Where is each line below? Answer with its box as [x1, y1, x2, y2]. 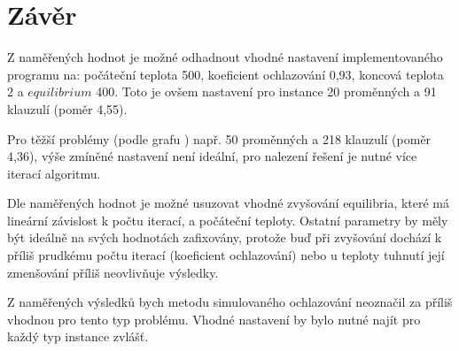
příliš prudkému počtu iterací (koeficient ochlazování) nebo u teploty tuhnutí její [7, 246, 445, 264]
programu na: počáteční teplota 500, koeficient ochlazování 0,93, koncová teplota [7, 65, 444, 83]
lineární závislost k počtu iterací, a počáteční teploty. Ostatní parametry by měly [7, 210, 448, 229]
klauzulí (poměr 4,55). [7, 99, 128, 118]
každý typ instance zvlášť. [7, 327, 149, 346]
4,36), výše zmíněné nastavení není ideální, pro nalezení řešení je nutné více [7, 147, 417, 165]
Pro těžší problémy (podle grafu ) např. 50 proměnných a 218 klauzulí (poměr [7, 129, 432, 148]
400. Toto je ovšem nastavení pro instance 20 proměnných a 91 [96, 82, 437, 101]
